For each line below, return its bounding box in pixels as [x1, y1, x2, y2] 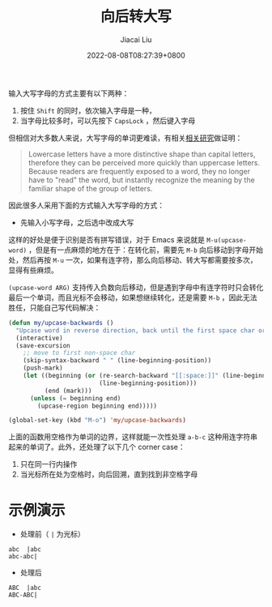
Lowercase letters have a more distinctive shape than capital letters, [28, 149, 256, 159]
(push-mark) [23, 364, 63, 373]
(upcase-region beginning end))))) [37, 402, 158, 410]
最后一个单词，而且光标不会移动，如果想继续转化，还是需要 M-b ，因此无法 [8, 293, 257, 302]
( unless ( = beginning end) [29, 394, 121, 402]
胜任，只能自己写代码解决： [8, 302, 101, 312]
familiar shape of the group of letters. [28, 183, 153, 193]
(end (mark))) [44, 387, 92, 395]
